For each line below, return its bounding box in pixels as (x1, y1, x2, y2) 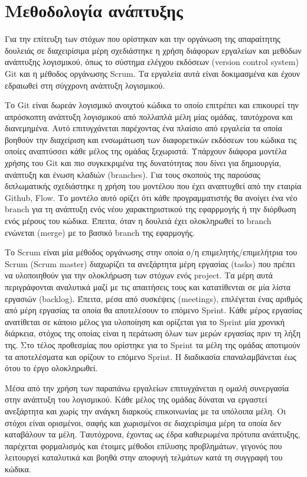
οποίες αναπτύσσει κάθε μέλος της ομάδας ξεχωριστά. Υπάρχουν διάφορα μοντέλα (5, 145, 287, 157)
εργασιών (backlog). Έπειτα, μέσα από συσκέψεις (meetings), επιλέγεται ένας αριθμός (5, 292, 302, 304)
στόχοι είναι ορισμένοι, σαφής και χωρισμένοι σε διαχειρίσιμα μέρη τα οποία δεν (5, 416, 282, 429)
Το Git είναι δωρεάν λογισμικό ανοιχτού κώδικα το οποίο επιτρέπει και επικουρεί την (5, 99, 299, 111)
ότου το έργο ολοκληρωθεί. (5, 362, 98, 374)
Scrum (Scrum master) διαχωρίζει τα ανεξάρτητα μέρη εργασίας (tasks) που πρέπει (5, 257, 295, 270)
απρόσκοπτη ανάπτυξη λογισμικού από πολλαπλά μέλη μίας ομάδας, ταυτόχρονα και (5, 110, 293, 122)
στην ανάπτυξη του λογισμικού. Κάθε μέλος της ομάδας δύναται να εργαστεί (5, 393, 267, 405)
